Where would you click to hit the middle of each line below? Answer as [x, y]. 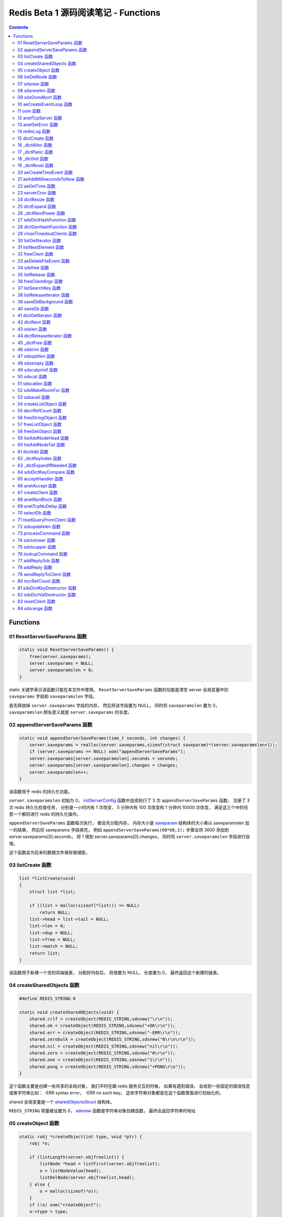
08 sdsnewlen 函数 [37, 91]
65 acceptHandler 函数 [40, 479]
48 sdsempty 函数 [36, 363]
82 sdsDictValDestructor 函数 [47, 594]
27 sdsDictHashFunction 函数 [47, 220]
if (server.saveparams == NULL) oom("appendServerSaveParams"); [108, 752]
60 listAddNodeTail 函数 [41, 445]
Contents [19, 27]
